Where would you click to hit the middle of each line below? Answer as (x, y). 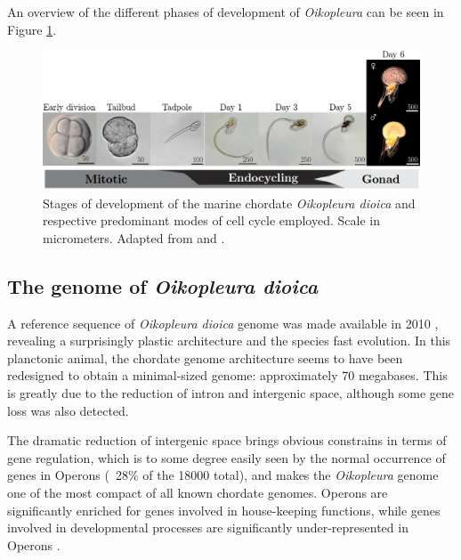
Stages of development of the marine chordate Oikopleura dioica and (229, 203)
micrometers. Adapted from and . (134, 237)
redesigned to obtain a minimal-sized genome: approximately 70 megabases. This (227, 375)
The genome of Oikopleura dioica (163, 285)
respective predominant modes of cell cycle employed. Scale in (211, 220)
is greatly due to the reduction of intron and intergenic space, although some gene (231, 393)
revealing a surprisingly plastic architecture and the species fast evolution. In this (229, 341)
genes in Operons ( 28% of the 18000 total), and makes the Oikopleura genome (223, 475)
